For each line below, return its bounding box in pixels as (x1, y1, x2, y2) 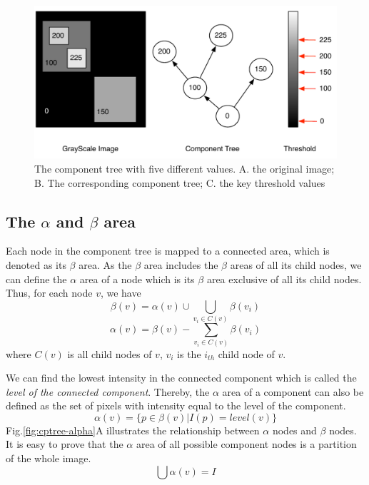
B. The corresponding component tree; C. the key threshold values (34, 175, 325, 190)
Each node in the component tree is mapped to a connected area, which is (6, 243, 330, 258)
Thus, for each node (6, 285, 93, 300)
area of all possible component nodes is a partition (136, 436, 357, 451)
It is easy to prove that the (6, 436, 123, 451)
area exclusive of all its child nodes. (206, 271, 362, 286)
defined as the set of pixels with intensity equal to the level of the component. (6, 398, 346, 413)
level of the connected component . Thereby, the (6, 384, 210, 399)
